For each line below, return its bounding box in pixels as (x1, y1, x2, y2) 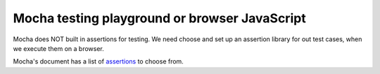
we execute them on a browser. (13, 44, 105, 52)
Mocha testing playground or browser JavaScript (13, 10, 306, 26)
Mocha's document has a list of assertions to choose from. (13, 57, 184, 66)
